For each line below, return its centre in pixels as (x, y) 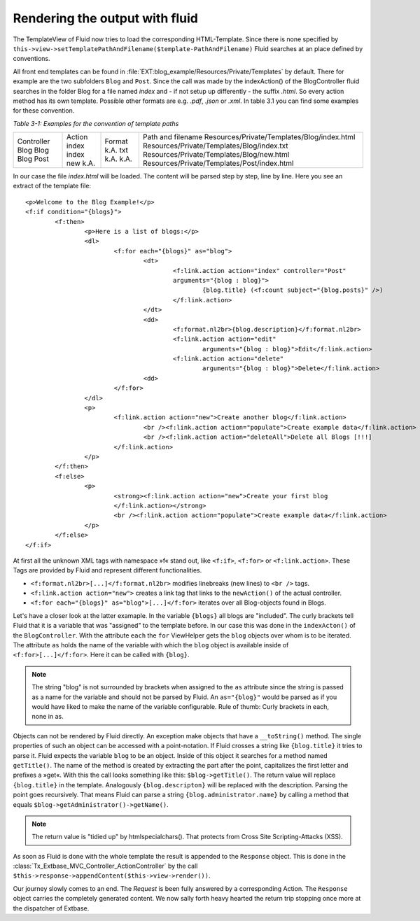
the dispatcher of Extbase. (51, 908)
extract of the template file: (52, 186)
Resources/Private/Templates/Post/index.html (218, 163)
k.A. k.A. (118, 159)
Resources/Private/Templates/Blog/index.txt (215, 146)
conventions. (31, 59)
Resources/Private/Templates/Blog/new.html (216, 155)
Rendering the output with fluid (106, 18)
